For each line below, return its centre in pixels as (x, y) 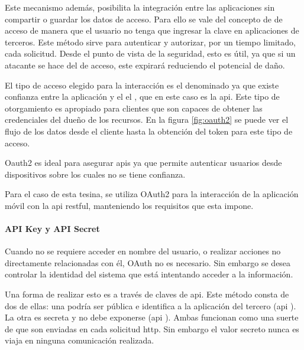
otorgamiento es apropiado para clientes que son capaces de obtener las (134, 108)
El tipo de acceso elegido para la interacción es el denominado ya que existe (142, 85)
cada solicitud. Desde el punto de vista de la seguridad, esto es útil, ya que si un (150, 53)
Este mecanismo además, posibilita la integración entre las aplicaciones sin (140, 7)
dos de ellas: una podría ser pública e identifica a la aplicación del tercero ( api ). (151, 305)
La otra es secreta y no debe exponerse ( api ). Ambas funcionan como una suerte (152, 317)
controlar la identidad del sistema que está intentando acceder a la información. (149, 274)
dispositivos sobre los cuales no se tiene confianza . (95, 174)
